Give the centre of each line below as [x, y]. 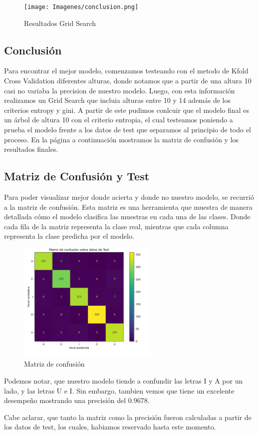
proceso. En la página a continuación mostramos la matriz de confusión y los [122, 139]
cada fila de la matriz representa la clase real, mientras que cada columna [116, 226]
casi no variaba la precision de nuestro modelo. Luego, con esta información [120, 90]
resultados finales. [31, 149]
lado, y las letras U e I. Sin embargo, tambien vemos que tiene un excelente [119, 390]
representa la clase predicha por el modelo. [69, 236]
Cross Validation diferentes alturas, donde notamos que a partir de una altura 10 [128, 81]
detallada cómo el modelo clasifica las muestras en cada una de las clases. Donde [127, 217]
